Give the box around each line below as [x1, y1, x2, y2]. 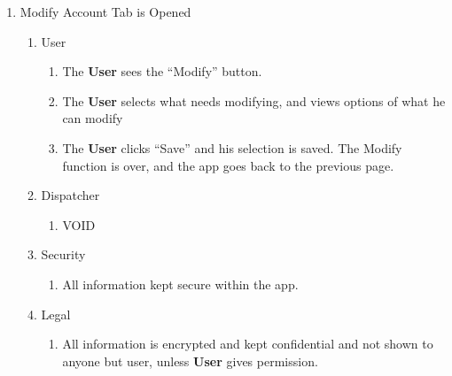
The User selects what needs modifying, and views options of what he [62, 91, 446, 110]
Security [41, 245, 86, 264]
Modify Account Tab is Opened [19, 3, 191, 20]
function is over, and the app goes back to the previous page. [62, 156, 394, 174]
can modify [62, 109, 123, 127]
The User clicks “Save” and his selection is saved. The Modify [62, 138, 402, 157]
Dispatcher [41, 186, 100, 204]
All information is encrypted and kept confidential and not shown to [62, 334, 433, 353]
